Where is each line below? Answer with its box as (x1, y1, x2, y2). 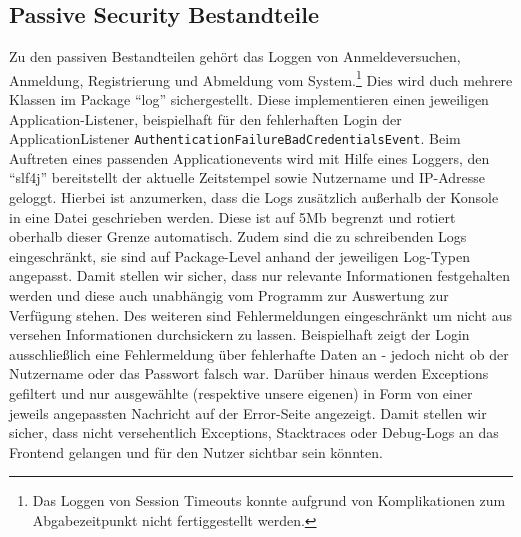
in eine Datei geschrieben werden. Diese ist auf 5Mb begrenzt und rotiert (9, 206, 456, 227)
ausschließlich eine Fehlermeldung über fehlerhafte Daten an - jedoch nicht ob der (9, 343, 509, 364)
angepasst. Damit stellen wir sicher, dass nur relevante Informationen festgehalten (9, 265, 511, 286)
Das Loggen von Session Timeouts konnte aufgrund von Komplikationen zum (32, 490, 506, 511)
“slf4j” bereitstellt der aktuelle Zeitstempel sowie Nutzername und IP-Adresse (9, 167, 485, 188)
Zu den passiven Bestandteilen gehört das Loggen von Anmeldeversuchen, (9, 46, 461, 67)
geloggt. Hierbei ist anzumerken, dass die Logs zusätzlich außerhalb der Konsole (9, 187, 499, 208)
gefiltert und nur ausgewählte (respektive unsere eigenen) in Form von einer (9, 383, 473, 404)
